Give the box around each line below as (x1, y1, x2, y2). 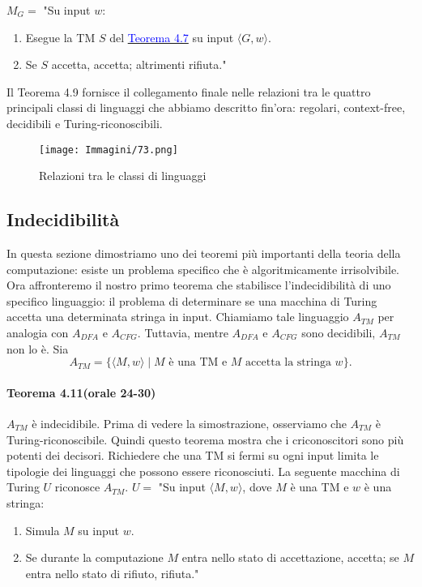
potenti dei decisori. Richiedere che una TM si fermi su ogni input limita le (6, 447, 379, 464)
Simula (25, 521, 60, 538)
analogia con (6, 323, 69, 341)
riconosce (54, 478, 100, 495)
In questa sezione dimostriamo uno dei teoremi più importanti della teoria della (6, 245, 401, 262)
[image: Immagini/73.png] (39, 144, 178, 156)
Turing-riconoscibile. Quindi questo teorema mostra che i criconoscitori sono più (6, 431, 404, 448)
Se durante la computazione (25, 549, 164, 566)
